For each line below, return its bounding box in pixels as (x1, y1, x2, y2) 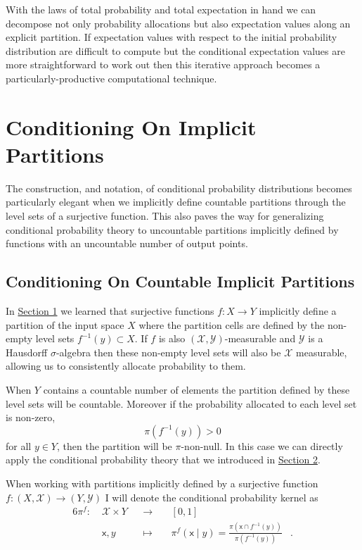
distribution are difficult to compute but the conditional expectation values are (6, 43, 345, 58)
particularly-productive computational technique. (6, 70, 217, 85)
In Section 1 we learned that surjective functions (6, 304, 214, 318)
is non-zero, (6, 410, 56, 425)
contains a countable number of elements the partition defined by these (43, 382, 350, 397)
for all (6, 438, 32, 453)
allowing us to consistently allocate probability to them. (6, 358, 246, 373)
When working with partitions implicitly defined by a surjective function (6, 475, 318, 490)
